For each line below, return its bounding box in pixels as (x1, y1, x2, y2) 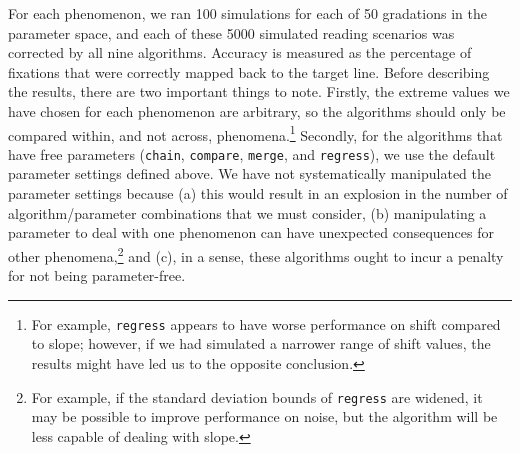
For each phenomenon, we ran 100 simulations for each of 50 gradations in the (8, 3, 487, 23)
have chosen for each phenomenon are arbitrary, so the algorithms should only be (8, 100, 506, 121)
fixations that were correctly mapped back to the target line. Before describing (8, 61, 490, 82)
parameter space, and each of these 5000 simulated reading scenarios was (8, 22, 455, 43)
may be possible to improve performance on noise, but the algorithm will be (31, 406, 498, 427)
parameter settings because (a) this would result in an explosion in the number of (8, 183, 508, 204)
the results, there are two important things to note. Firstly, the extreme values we (8, 81, 510, 102)
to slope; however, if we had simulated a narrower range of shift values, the (31, 333, 491, 354)
